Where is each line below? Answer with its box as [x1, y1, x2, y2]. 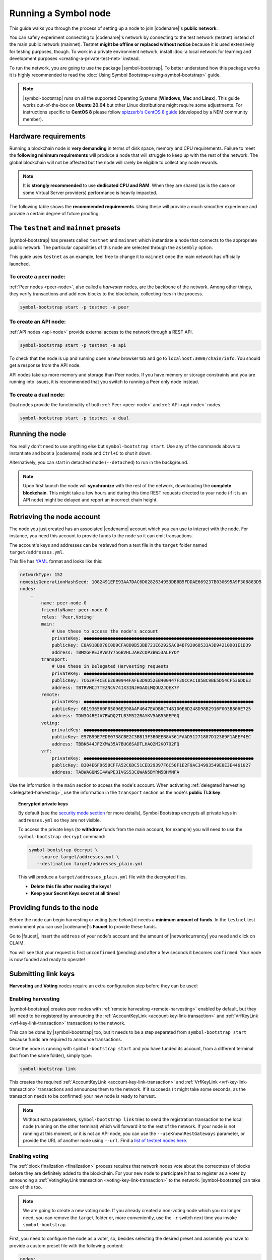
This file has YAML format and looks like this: [9, 558, 103, 564]
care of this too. [9, 1184, 42, 1190]
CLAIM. [9, 940, 25, 946]
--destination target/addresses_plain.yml [36, 861, 144, 867]
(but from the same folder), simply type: [9, 1052, 92, 1058]
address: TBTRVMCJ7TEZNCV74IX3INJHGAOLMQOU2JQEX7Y [51, 684, 180, 690]
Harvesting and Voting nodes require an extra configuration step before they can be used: [9, 983, 198, 989]
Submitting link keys [9, 969, 75, 978]
